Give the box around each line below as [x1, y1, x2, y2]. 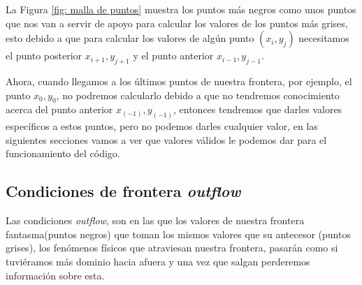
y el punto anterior [133, 48, 214, 63]
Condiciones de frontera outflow [6, 180, 241, 202]
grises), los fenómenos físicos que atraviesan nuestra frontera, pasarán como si [6, 240, 338, 255]
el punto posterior [6, 48, 82, 63]
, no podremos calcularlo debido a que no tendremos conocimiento [56, 87, 340, 102]
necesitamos [298, 31, 349, 45]
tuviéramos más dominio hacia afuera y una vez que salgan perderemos [6, 254, 310, 268]
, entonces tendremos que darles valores [173, 102, 342, 117]
